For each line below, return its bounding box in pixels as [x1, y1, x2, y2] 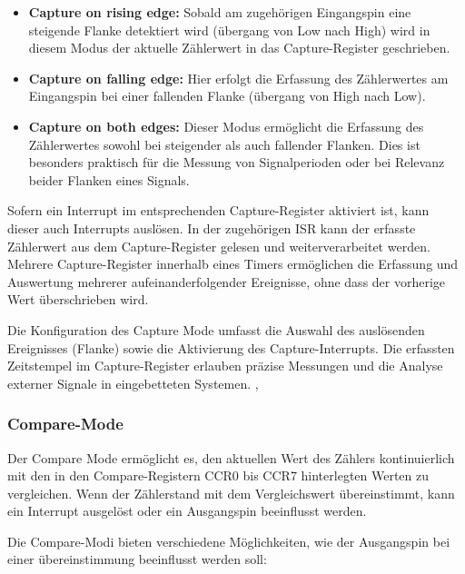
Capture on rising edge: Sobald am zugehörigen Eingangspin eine [28, 3, 411, 21]
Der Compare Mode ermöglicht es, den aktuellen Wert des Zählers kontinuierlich [7, 448, 455, 467]
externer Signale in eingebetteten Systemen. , [7, 373, 259, 392]
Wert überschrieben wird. [7, 290, 149, 309]
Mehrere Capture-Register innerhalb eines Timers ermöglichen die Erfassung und [7, 254, 459, 273]
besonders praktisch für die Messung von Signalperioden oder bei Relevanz [28, 153, 445, 172]
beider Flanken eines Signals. [28, 170, 190, 189]
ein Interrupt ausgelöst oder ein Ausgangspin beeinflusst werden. [7, 501, 367, 520]
